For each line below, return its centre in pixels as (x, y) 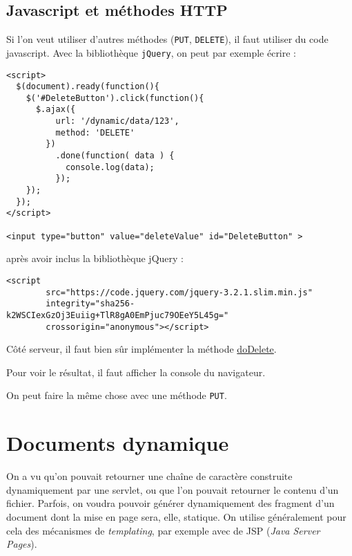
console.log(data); (110, 167)
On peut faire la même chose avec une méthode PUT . (117, 395)
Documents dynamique (118, 443)
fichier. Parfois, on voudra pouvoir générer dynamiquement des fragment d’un (170, 503)
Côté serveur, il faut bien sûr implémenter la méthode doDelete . (141, 349)
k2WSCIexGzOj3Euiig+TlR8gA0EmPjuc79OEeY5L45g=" (118, 315)
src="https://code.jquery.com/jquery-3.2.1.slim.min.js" (179, 292)
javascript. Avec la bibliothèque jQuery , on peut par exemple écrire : (151, 52)
